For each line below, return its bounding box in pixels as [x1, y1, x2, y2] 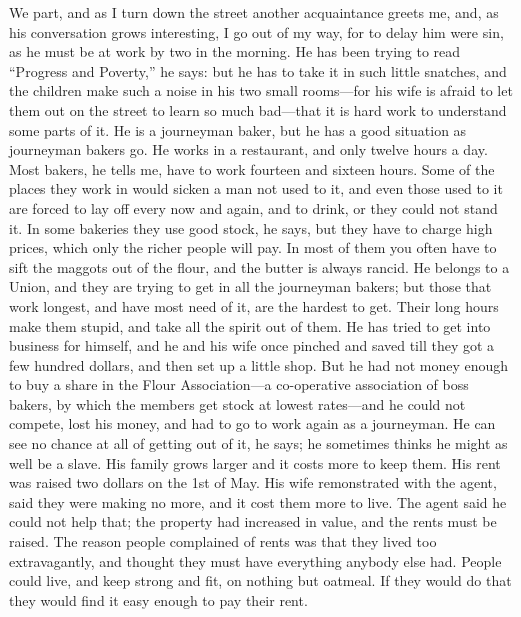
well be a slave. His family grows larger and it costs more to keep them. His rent [9, 452, 501, 473]
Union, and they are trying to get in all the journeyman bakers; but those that [9, 276, 492, 297]
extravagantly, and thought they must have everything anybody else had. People [9, 550, 502, 571]
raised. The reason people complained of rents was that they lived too [9, 531, 437, 552]
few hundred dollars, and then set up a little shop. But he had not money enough [9, 354, 509, 375]
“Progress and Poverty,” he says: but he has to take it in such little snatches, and [9, 60, 507, 81]
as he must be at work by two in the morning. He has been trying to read [9, 41, 461, 62]
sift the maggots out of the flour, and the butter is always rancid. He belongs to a [9, 256, 510, 277]
